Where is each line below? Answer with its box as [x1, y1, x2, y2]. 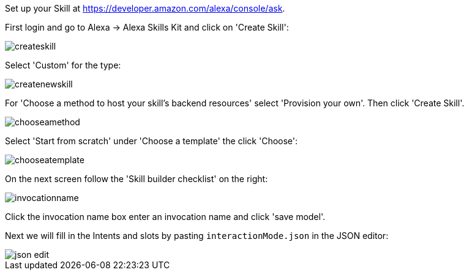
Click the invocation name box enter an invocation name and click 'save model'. [5, 211, 326, 222]
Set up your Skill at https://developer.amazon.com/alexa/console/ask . [5, 3, 285, 13]
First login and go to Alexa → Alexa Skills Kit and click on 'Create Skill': [5, 22, 289, 32]
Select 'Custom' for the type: [5, 60, 121, 70]
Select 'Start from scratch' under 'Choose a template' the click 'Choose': [5, 136, 298, 146]
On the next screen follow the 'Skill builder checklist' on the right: [5, 174, 268, 184]
